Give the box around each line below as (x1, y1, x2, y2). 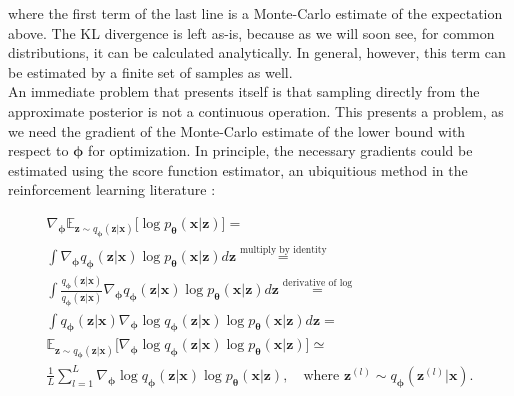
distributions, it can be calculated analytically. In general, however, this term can (8, 42, 506, 63)
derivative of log (282, 277, 353, 288)
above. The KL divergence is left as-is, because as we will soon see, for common (8, 22, 495, 43)
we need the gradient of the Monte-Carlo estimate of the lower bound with (8, 120, 466, 141)
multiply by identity (239, 244, 327, 255)
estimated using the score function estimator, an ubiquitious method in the (8, 159, 468, 180)
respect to (8, 140, 69, 161)
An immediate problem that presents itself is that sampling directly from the (8, 81, 480, 102)
